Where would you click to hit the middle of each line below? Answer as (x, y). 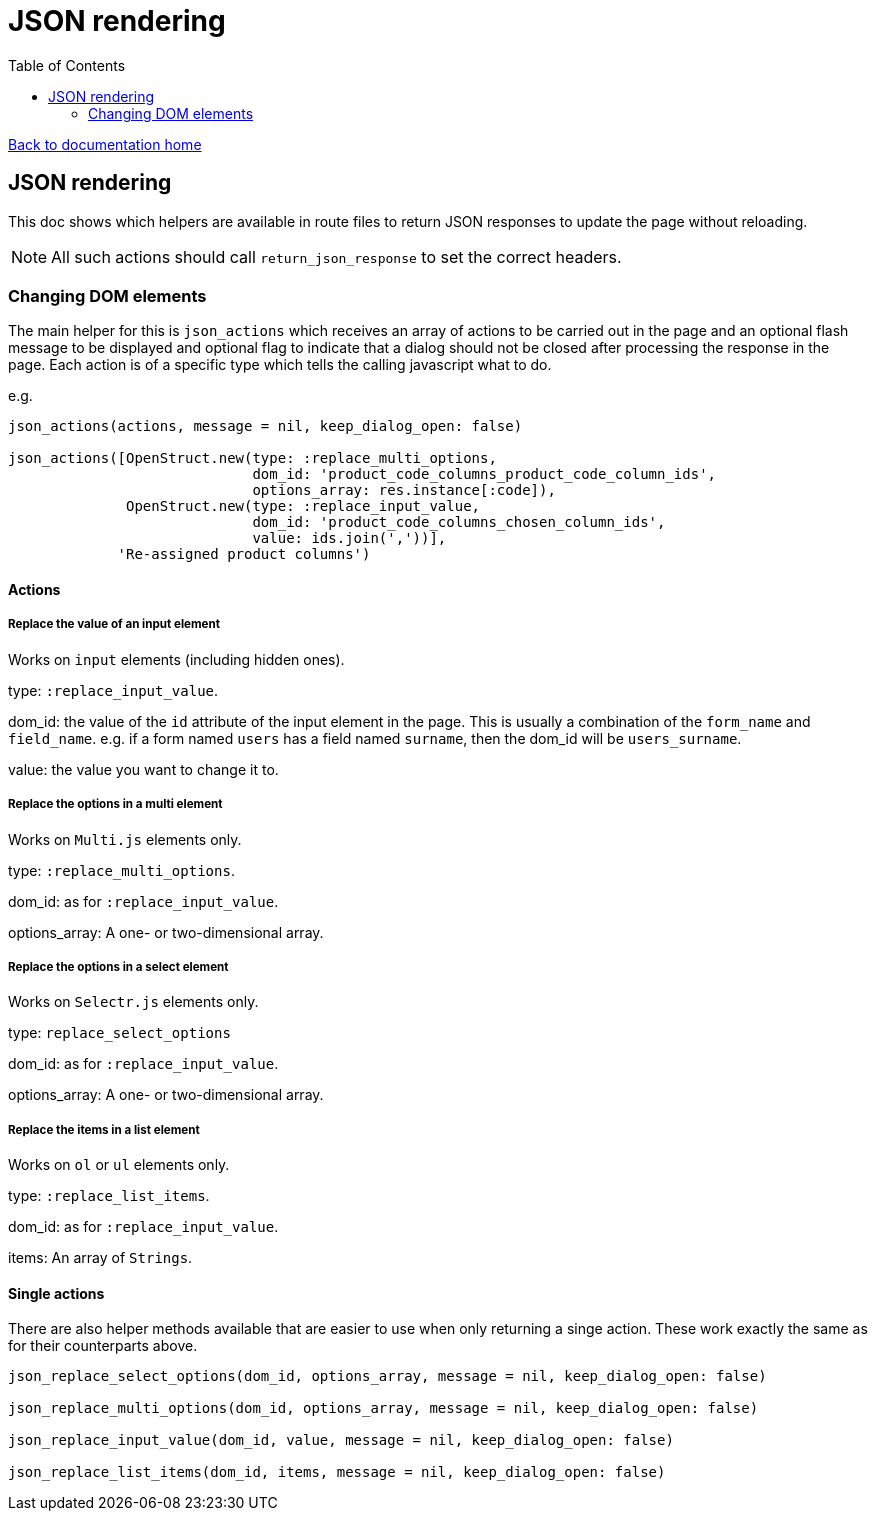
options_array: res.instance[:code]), (404, 490)
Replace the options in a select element (118, 966)
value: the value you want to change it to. (143, 769)
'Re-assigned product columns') (244, 554)
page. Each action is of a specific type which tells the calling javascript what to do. (280, 365)
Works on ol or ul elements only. (119, 1165)
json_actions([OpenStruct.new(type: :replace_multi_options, (252, 458)
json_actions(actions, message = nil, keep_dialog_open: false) (265, 426)
